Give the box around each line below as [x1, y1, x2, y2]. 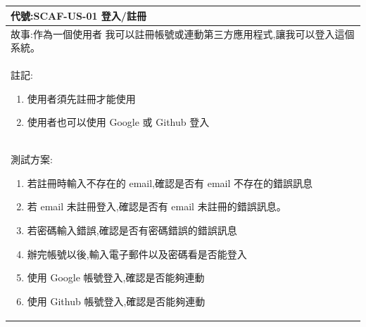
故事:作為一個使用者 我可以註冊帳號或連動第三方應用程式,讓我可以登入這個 [11, 26, 355, 41]
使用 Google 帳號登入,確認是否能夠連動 [27, 270, 205, 285]
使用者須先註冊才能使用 [27, 91, 136, 105]
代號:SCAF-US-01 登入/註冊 [11, 8, 146, 23]
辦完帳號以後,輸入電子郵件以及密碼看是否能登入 [27, 246, 247, 261]
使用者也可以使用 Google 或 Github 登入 [27, 115, 210, 129]
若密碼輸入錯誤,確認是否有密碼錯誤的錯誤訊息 [27, 222, 237, 237]
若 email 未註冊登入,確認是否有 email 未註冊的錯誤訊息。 [27, 199, 286, 214]
